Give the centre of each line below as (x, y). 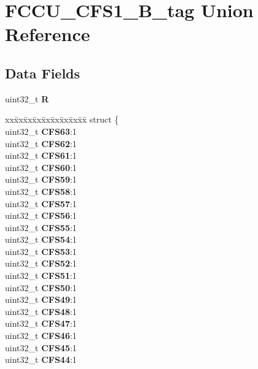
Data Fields (43, 73)
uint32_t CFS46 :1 (41, 336)
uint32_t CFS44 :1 (41, 359)
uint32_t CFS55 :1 (41, 227)
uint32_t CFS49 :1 (41, 299)
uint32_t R (27, 98)
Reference (48, 34)
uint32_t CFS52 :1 (41, 263)
